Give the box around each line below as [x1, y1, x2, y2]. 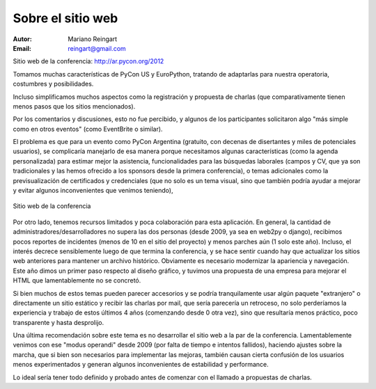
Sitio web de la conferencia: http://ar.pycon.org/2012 [13, 57, 164, 65]
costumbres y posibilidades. [13, 80, 94, 88]
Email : [13, 44, 31, 52]
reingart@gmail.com [68, 44, 127, 52]
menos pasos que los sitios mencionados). [13, 102, 136, 111]
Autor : [13, 35, 33, 43]
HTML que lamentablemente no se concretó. [13, 276, 141, 285]
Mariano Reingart [68, 35, 118, 43]
